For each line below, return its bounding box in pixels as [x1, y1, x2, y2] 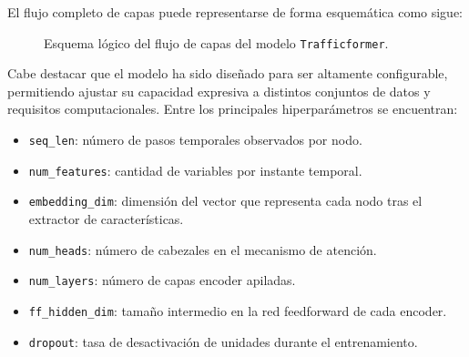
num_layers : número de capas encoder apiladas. [28, 270, 296, 290]
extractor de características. [28, 209, 184, 228]
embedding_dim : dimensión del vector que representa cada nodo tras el [28, 191, 423, 210]
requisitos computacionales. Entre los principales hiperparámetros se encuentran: [7, 99, 458, 118]
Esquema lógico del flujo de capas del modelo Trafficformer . [44, 33, 389, 52]
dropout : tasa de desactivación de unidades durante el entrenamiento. [28, 331, 418, 351]
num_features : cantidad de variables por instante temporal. [28, 160, 362, 179]
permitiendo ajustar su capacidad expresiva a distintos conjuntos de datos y [7, 81, 431, 100]
